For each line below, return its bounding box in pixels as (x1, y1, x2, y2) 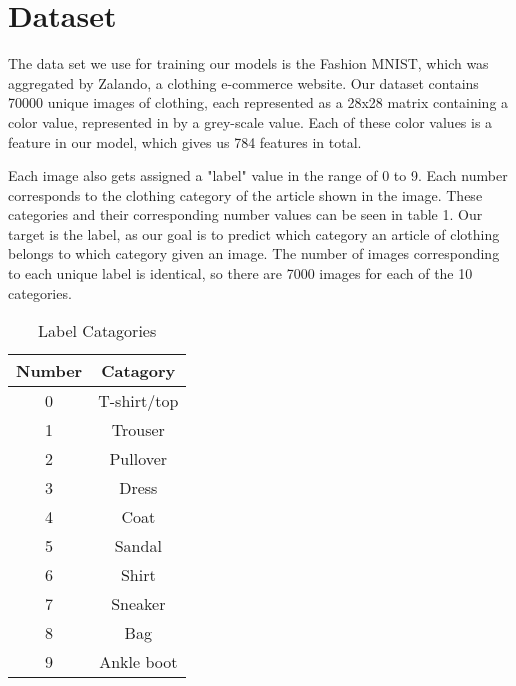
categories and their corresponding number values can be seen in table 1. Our (8, 204, 483, 225)
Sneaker (111, 592, 166, 616)
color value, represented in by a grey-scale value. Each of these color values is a (8, 111, 493, 132)
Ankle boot (99, 650, 178, 674)
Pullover (109, 447, 168, 471)
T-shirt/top (98, 389, 179, 413)
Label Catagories (38, 319, 157, 343)
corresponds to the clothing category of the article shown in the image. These (8, 184, 483, 205)
